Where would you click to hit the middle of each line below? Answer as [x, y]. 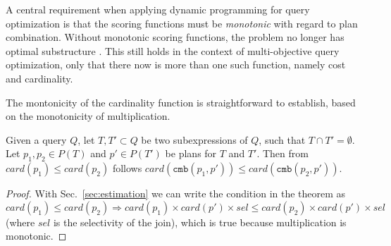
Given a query [36, 139]
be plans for [191, 153]
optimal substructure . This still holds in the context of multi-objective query [173, 50]
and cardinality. [39, 78]
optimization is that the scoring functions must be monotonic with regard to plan [182, 23]
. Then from [283, 153]
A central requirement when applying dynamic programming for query [158, 9]
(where [20, 222]
